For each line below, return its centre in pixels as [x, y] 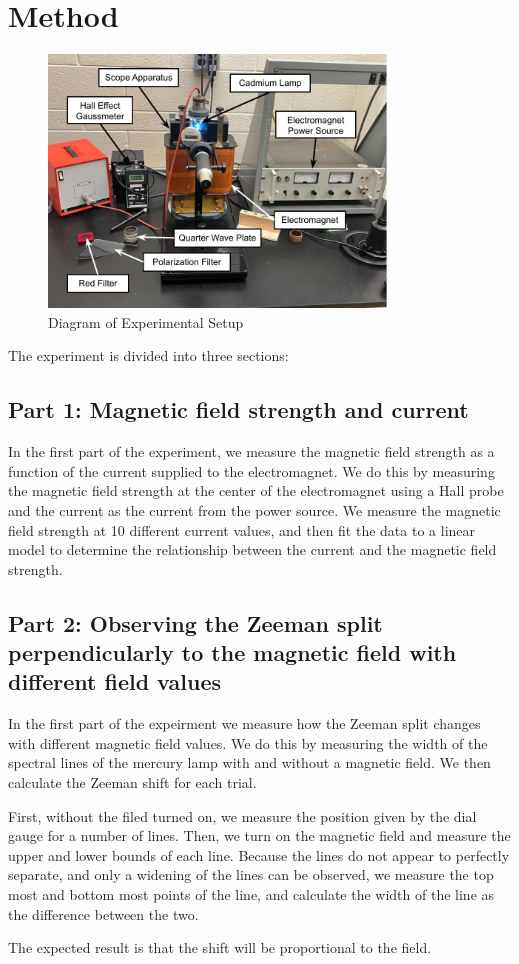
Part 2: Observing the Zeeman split [195, 622]
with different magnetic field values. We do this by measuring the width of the [248, 742]
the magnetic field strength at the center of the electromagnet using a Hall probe [256, 490]
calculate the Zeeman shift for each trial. [132, 782]
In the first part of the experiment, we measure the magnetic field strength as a [251, 451]
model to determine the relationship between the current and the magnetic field [252, 549]
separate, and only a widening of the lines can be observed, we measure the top [251, 874]
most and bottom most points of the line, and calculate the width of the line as [251, 894]
